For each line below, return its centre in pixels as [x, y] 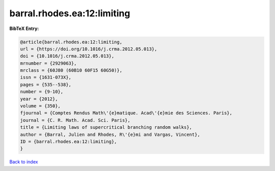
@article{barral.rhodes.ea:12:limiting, [71, 42]
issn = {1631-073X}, [46, 77]
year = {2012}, [39, 99]
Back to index [24, 162]
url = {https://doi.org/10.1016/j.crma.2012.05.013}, [89, 49]
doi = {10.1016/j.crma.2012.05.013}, [67, 56]
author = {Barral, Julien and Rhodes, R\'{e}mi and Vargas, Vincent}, [110, 134]
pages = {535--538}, [46, 84]
